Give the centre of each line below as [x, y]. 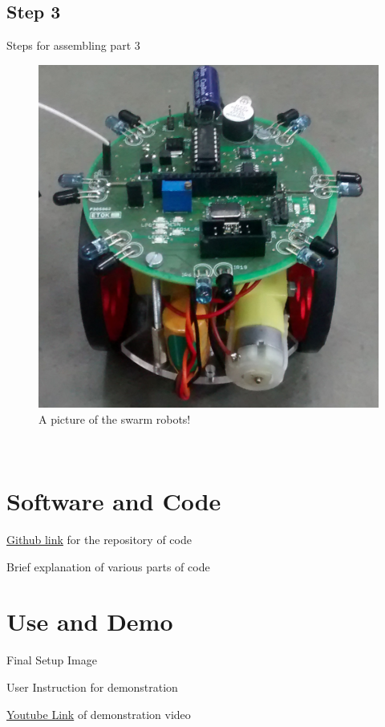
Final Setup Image [52, 660]
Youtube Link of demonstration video [99, 714]
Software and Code [114, 501]
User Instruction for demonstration [92, 686]
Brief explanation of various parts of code [108, 566]
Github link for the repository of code [99, 540]
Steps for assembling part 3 [73, 45]
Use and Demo [90, 621]
